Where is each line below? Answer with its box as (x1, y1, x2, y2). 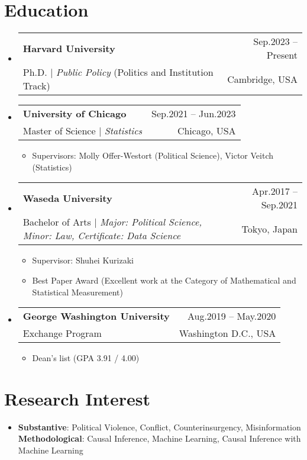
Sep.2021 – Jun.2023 (151, 107, 236, 121)
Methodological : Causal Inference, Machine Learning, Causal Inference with (18, 432, 301, 445)
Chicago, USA (177, 124, 236, 138)
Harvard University (22, 41, 115, 55)
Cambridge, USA (227, 72, 298, 86)
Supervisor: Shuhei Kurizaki (32, 254, 134, 266)
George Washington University (22, 309, 170, 323)
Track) (22, 79, 50, 93)
